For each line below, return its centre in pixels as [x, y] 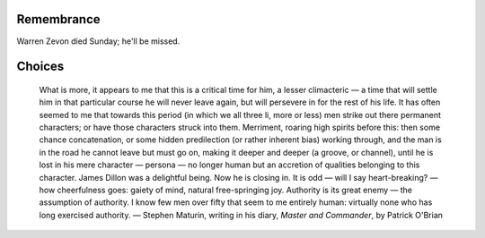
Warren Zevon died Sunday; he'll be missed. [98, 41]
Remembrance [58, 19]
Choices [40, 67]
